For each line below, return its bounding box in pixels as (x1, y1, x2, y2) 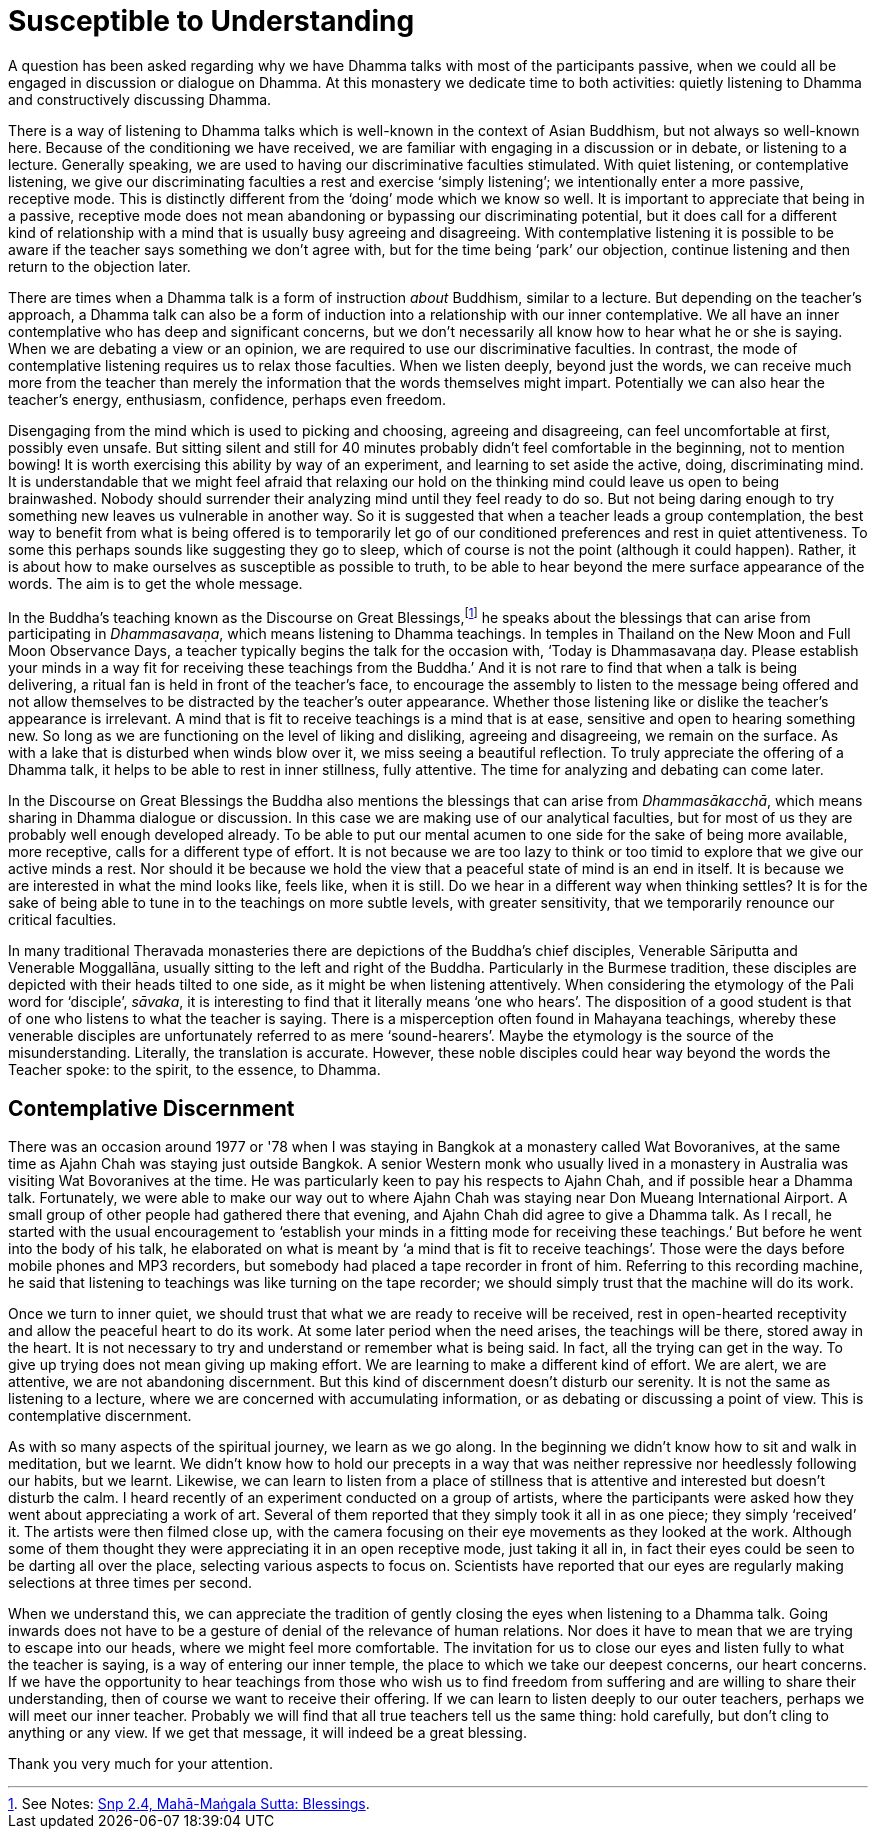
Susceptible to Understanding (8, 4, 415, 38)
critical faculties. (8, 911, 117, 929)
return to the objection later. (8, 257, 191, 275)
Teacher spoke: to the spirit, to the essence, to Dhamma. (8, 1061, 381, 1079)
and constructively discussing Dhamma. (8, 90, 272, 108)
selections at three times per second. (8, 1574, 253, 1592)
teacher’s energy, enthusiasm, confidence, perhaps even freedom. (8, 390, 447, 408)
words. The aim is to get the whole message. (8, 574, 303, 592)
